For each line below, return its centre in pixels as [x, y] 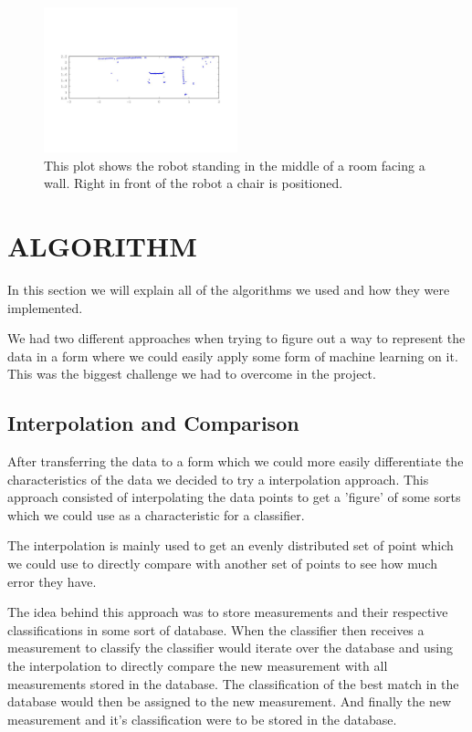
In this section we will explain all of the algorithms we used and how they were [229, 289]
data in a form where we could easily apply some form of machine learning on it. [233, 356]
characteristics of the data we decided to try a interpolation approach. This [218, 479]
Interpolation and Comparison [153, 423]
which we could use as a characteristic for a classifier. [156, 514]
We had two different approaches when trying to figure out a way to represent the [236, 338]
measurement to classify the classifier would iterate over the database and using [230, 648]
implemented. [45, 307]
